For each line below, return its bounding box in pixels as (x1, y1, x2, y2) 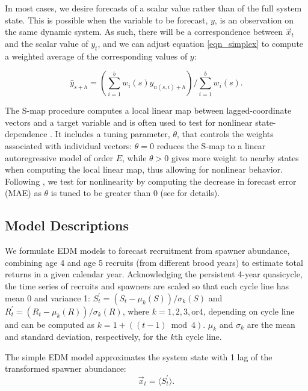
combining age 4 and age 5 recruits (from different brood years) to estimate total (5, 256, 303, 268)
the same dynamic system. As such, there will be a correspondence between (5, 25, 283, 38)
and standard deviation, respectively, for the (5, 330, 168, 343)
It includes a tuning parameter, (55, 128, 170, 140)
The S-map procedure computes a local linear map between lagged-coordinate (5, 104, 292, 117)
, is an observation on (214, 13, 294, 26)
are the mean (247, 318, 295, 330)
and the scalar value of (5, 37, 88, 49)
